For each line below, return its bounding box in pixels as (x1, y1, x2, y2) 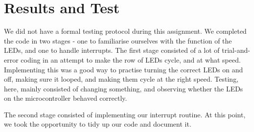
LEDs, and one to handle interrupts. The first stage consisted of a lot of (4, 45, 220, 55)
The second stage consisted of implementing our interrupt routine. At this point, (4, 109, 246, 119)
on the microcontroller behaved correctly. (4, 93, 127, 103)
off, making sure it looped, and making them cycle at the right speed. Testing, (4, 74, 239, 84)
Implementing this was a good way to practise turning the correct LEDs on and (4, 64, 243, 74)
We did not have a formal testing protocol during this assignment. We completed (4, 26, 247, 36)
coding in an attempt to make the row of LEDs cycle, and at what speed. (21, 54, 241, 65)
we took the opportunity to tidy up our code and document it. (4, 119, 191, 129)
